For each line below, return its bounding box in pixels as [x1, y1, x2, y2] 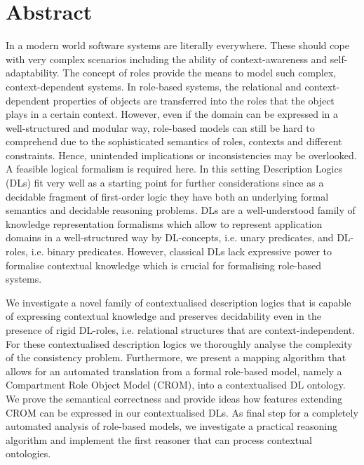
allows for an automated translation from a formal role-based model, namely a [6, 363, 342, 378]
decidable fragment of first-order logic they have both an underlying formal [6, 189, 329, 203]
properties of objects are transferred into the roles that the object [53, 93, 335, 107]
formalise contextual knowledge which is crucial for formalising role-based [6, 257, 322, 272]
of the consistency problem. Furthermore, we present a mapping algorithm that [6, 350, 346, 365]
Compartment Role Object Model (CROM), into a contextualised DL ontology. [6, 377, 346, 392]
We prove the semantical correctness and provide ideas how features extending [6, 391, 343, 405]
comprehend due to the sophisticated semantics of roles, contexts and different [6, 134, 342, 149]
